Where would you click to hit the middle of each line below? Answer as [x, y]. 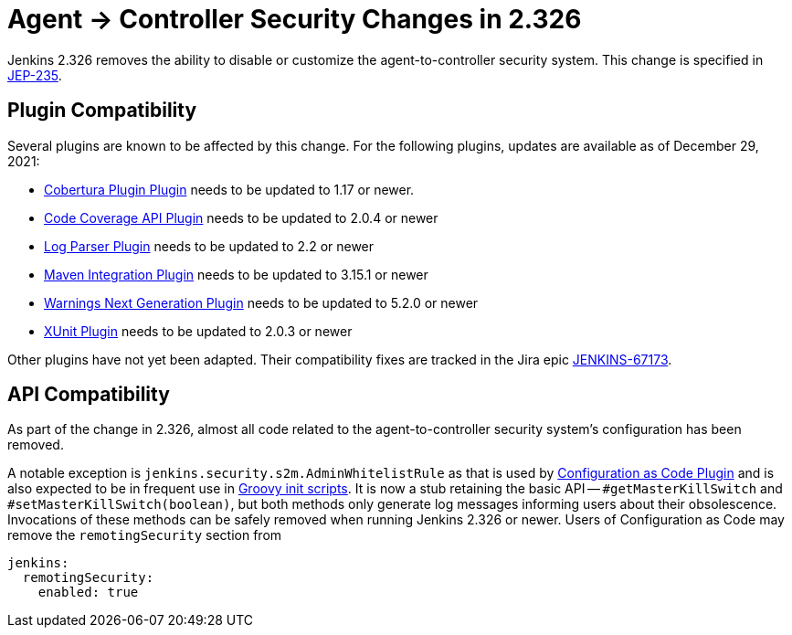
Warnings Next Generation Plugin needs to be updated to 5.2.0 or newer [261, 302]
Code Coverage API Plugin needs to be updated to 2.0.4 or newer [241, 217]
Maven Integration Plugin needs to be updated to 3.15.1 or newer [236, 274]
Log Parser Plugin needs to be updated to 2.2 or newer [209, 246]
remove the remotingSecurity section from [145, 535]
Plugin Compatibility [102, 111]
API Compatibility [89, 395]
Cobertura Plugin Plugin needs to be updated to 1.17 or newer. [229, 189]
